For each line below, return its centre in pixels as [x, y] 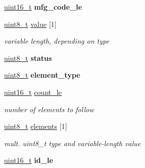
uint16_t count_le [33, 92]
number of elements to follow [49, 109]
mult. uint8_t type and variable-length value [72, 143]
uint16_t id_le [29, 160]
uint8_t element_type [42, 75]
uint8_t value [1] [30, 24]
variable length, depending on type [57, 41]
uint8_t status [28, 58]
